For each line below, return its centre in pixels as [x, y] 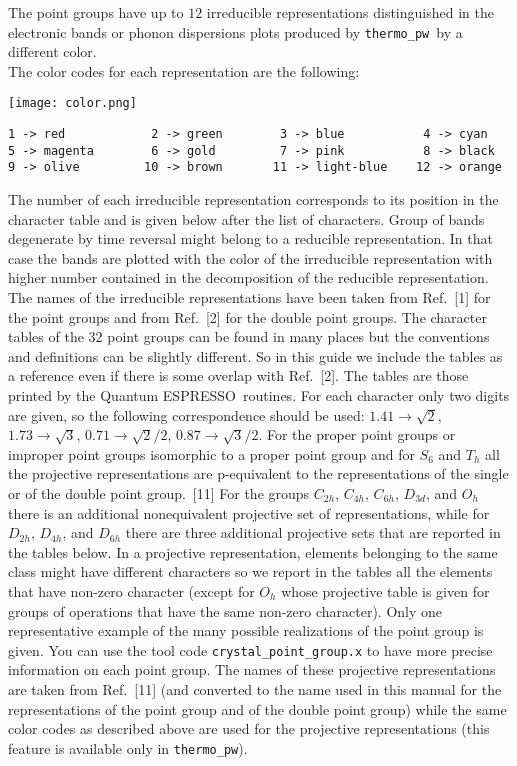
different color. [52, 51]
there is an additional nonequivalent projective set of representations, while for [249, 512]
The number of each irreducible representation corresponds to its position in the [253, 199]
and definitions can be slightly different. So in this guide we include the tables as [255, 355]
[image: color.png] [72, 103]
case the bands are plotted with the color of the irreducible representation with [250, 257]
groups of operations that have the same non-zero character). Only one [225, 610]
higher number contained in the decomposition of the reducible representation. [248, 277]
